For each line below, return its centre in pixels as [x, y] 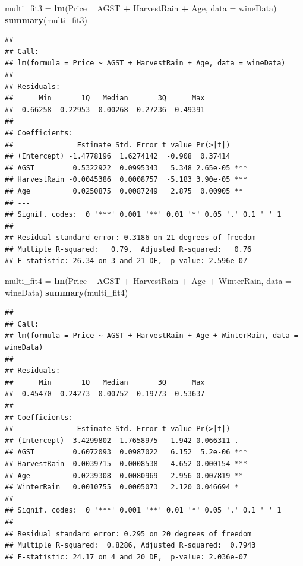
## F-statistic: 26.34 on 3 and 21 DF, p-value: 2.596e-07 [126, 261]
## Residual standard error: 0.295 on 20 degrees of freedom [128, 534]
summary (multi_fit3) [46, 19]
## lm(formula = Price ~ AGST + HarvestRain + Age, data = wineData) [145, 63]
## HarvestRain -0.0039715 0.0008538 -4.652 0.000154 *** [126, 464]
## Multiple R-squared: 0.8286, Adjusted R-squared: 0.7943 [130, 546]
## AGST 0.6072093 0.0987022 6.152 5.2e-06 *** [126, 452]
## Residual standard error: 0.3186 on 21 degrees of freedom [130, 238]
